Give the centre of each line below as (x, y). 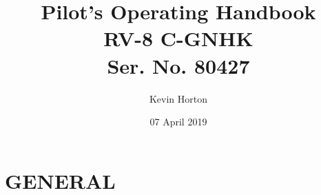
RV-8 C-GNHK (178, 38)
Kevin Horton (178, 98)
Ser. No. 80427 (178, 65)
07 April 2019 (178, 122)
